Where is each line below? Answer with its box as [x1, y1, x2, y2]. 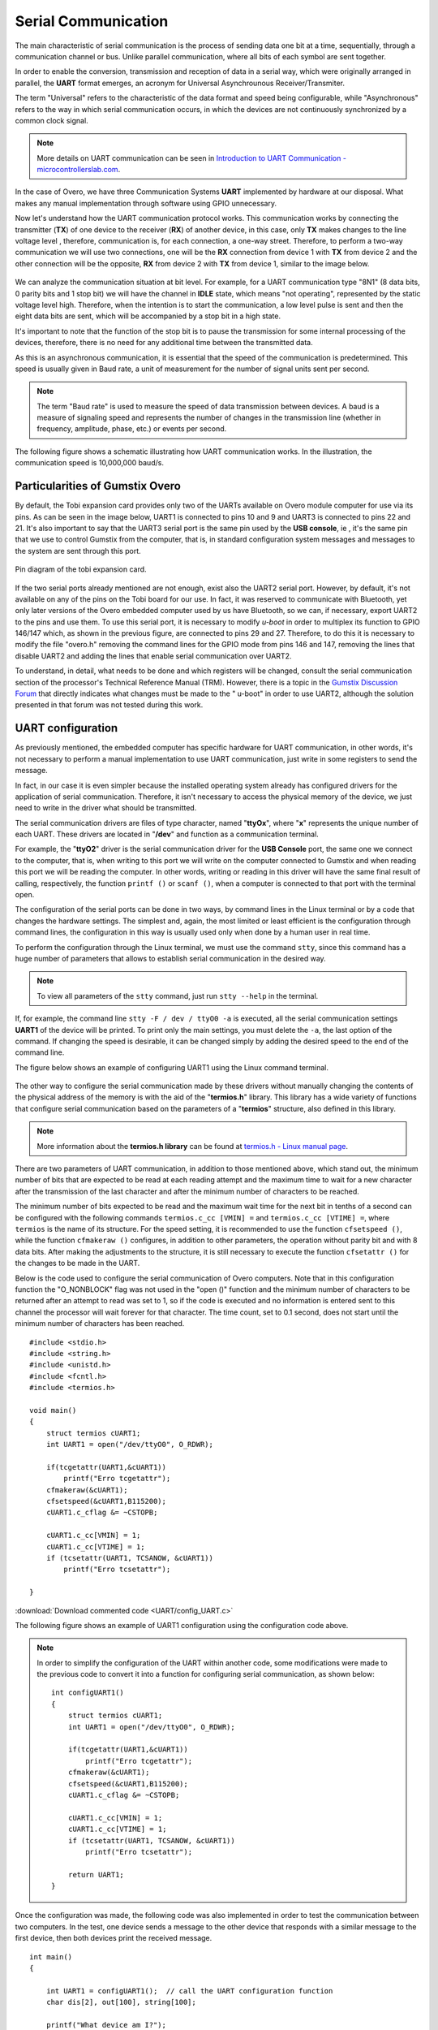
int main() [29, 1952, 73, 1961]
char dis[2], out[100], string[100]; [45, 1998, 196, 2007]
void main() [29, 1406, 77, 1415]
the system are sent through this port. [15, 546, 141, 555]
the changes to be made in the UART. [15, 1259, 140, 1268]
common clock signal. [15, 115, 88, 125]
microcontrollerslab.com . [36, 165, 121, 175]
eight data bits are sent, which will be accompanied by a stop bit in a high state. [15, 311, 281, 321]
